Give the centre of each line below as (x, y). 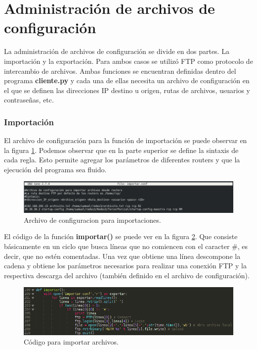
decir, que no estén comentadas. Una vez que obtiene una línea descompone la (122, 256)
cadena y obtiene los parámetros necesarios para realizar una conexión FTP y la (125, 266)
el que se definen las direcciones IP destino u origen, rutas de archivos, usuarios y (127, 90)
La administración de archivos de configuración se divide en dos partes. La (117, 51)
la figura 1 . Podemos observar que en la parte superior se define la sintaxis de (121, 150)
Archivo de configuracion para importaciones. (92, 220)
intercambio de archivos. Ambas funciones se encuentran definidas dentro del (120, 71)
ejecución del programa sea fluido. (55, 169)
